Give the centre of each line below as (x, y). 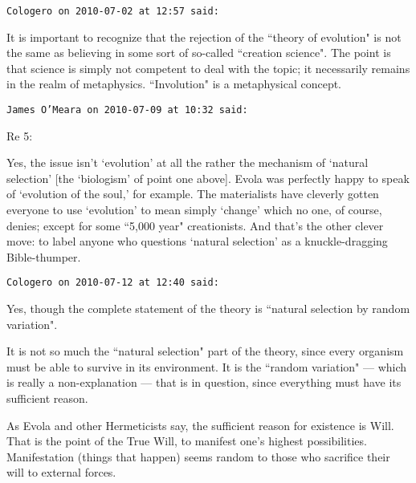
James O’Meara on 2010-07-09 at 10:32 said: (127, 110)
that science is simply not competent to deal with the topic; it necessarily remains (208, 68)
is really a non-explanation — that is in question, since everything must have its (204, 382)
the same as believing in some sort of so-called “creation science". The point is (199, 53)
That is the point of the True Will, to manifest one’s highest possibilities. (187, 441)
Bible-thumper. (44, 256)
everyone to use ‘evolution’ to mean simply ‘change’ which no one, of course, (194, 210)
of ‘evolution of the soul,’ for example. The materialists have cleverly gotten (193, 194)
